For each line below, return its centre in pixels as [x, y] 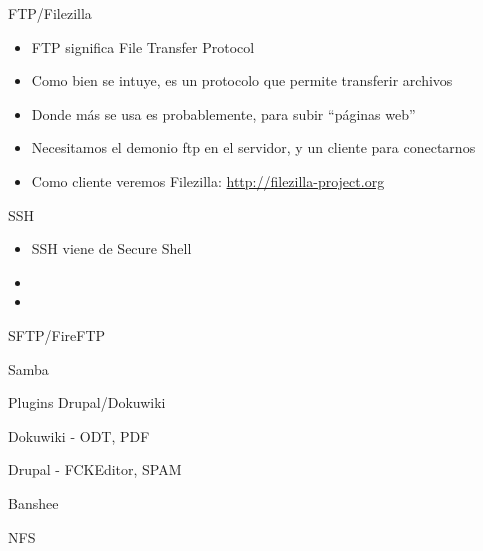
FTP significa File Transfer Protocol [143, 46]
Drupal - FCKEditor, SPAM [95, 469]
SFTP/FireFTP [57, 334]
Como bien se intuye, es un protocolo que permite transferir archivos [242, 80]
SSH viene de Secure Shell [111, 248]
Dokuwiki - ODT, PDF [79, 435]
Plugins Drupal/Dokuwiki [87, 402]
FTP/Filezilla [50, 13]
